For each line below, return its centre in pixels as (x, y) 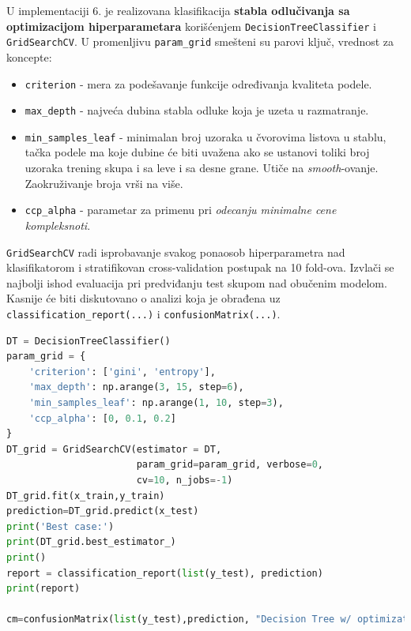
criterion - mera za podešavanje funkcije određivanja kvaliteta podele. (198, 83)
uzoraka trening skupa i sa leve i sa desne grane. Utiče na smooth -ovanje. (202, 168)
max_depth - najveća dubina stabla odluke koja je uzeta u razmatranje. (197, 110)
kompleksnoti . (58, 225)
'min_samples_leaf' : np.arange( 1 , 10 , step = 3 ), (156, 402)
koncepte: (29, 56)
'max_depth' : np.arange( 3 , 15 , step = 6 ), (136, 387)
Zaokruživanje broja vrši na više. (104, 183)
